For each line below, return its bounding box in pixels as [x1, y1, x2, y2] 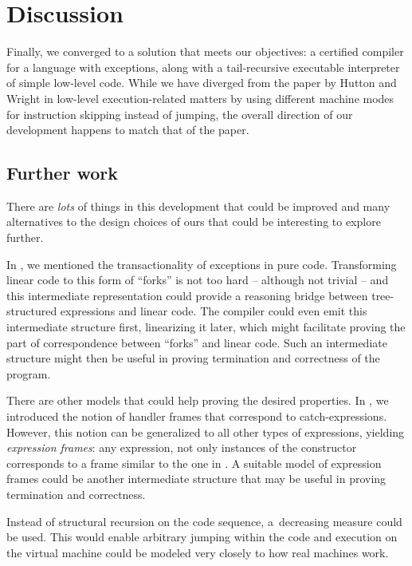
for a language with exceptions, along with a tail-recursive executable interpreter [6, 58, 400, 75]
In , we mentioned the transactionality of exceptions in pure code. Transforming [6, 255, 397, 272]
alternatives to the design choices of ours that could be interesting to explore [6, 213, 381, 230]
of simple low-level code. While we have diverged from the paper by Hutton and [6, 74, 397, 91]
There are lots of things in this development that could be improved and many [6, 197, 390, 214]
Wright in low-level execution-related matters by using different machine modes [6, 89, 394, 106]
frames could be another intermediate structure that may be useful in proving [6, 470, 386, 487]
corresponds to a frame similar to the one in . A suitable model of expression [6, 454, 382, 471]
